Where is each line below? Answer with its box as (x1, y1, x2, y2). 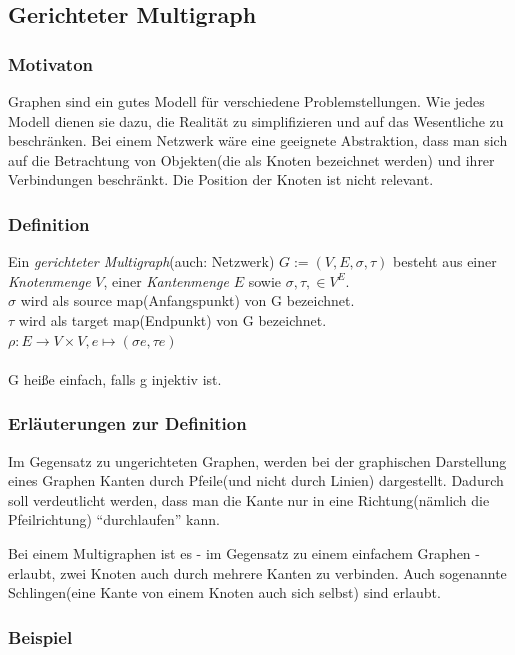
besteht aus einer (393, 251, 497, 272)
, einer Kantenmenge (103, 270, 229, 291)
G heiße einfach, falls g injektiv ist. (8, 368, 222, 389)
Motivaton (8, 51, 94, 76)
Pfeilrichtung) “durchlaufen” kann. (8, 509, 220, 530)
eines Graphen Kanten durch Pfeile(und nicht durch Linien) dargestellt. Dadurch (8, 470, 504, 491)
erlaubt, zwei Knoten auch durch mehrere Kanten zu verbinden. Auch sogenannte (8, 562, 507, 583)
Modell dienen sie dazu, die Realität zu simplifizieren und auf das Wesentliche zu (8, 110, 504, 131)
